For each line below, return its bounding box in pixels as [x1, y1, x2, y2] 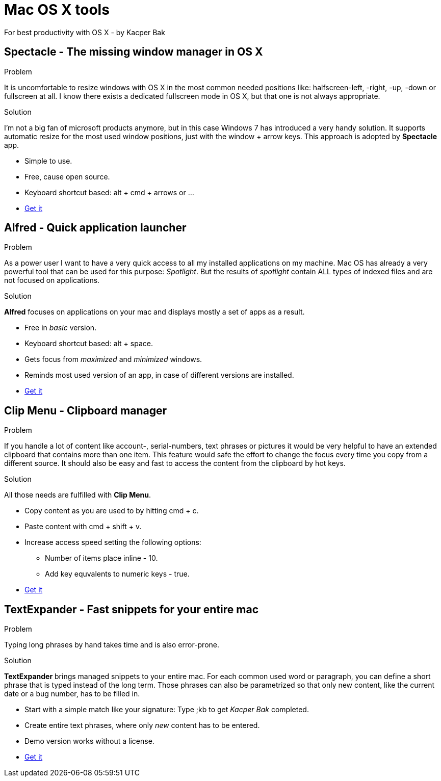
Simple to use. [24, 156, 72, 165]
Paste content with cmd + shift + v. [24, 522, 142, 531]
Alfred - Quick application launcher [4, 221, 187, 235]
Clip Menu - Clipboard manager [4, 404, 167, 417]
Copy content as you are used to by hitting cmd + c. [24, 506, 199, 515]
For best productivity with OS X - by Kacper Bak [4, 28, 165, 37]
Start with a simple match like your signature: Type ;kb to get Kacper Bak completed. [24, 705, 309, 714]
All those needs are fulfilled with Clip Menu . [4, 490, 151, 500]
